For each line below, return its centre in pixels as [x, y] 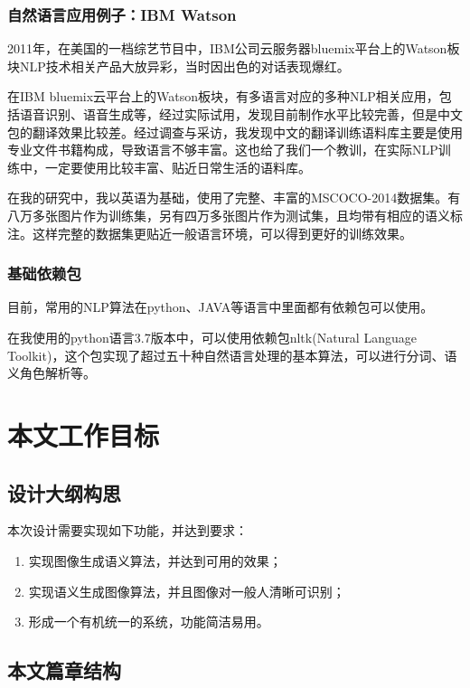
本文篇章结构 [64, 670]
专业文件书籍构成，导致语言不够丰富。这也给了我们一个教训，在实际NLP [223, 150]
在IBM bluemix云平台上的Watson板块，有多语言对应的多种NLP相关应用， [223, 96]
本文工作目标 [84, 434]
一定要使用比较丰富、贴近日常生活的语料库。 [178, 167]
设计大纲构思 [64, 492]
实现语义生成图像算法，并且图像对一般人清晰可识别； [187, 591]
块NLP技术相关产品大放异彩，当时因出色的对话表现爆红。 [179, 66]
